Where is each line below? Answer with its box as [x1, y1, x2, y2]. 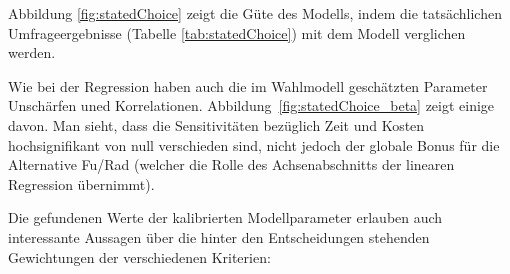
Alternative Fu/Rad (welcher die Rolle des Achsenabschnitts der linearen [8, 154, 455, 175]
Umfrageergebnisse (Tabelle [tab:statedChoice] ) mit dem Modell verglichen [8, 22, 466, 43]
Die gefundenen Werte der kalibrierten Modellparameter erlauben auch [8, 207, 443, 228]
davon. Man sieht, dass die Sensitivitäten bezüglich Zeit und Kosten [8, 114, 425, 135]
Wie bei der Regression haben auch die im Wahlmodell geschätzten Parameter [8, 75, 488, 96]
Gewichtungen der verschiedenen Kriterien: [8, 246, 271, 267]
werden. [8, 42, 56, 63]
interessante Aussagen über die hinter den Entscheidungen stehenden [8, 226, 430, 247]
